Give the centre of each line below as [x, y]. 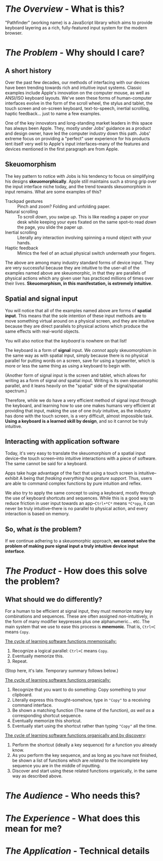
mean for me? [34, 829]
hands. [24, 242]
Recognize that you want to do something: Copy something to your [79, 689]
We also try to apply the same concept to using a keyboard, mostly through [81, 493]
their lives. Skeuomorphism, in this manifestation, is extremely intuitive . [79, 283]
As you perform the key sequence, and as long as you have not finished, [85, 755]
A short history [28, 71]
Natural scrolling [21, 212]
